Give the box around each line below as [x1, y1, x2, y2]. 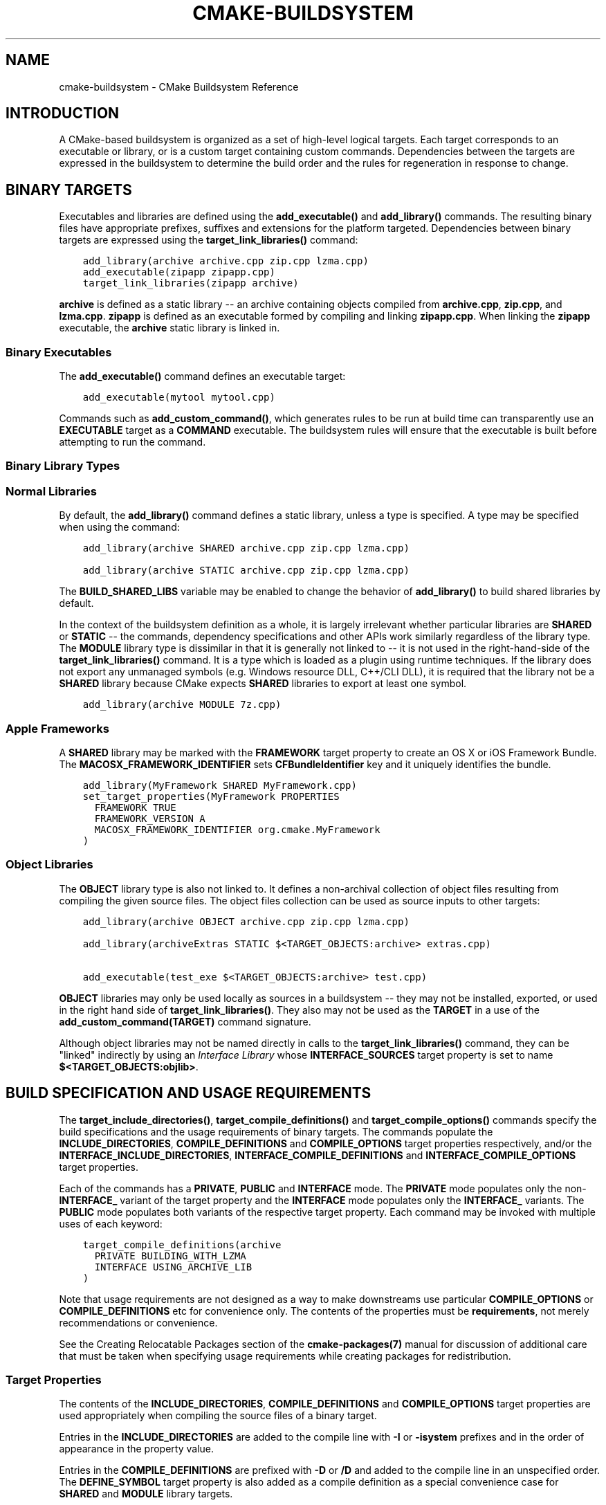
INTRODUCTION [6, 104, 120, 122]
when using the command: [59, 521, 180, 533]
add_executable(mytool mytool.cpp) [82, 392, 275, 403]
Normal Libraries [6, 484, 98, 498]
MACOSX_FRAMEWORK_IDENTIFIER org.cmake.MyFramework [94, 823, 380, 835]
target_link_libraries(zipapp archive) [82, 277, 299, 289]
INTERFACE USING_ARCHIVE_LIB [94, 1261, 252, 1273]
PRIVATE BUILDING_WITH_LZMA [94, 1250, 246, 1261]
